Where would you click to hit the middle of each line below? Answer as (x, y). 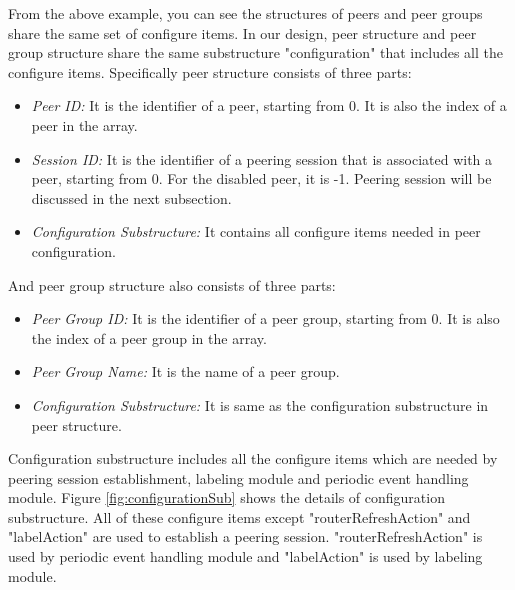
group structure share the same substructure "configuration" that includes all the (256, 52)
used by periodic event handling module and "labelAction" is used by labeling (245, 556)
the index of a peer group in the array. (149, 337)
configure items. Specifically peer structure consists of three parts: (210, 71)
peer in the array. (84, 124)
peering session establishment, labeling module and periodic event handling (238, 477)
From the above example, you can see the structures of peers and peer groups (245, 13)
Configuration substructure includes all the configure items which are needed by (253, 458)
